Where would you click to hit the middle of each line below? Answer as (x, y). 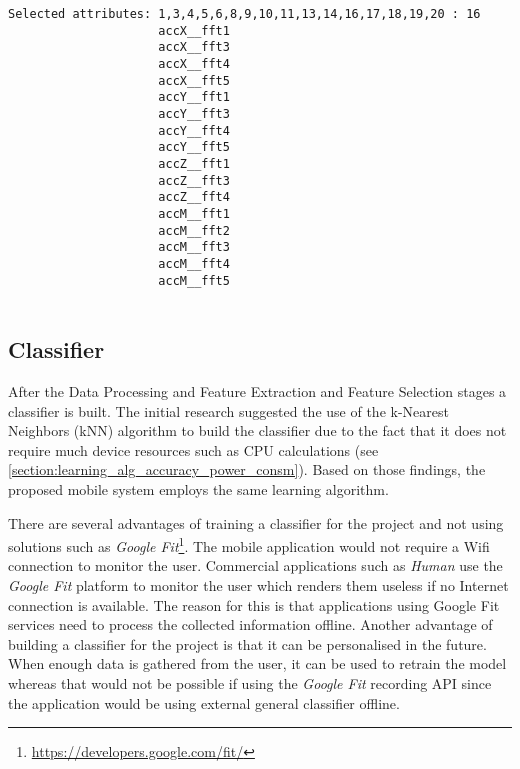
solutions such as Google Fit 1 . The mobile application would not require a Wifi (249, 544)
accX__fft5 (194, 80)
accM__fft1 (194, 213)
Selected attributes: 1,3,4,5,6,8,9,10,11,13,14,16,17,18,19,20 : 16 (244, 14)
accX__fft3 (194, 47)
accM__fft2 (194, 230)
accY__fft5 (194, 147)
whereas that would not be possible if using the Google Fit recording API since (250, 682)
